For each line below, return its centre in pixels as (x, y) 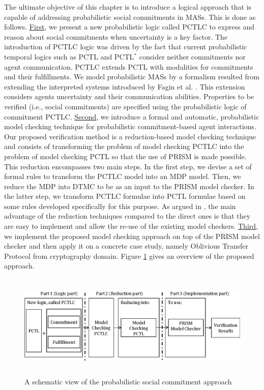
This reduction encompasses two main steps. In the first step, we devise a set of (128, 166)
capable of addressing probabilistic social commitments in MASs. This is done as (130, 17)
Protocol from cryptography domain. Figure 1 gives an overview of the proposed (129, 256)
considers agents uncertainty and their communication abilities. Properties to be (129, 96)
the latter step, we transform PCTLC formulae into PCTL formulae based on (125, 196)
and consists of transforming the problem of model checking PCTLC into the (124, 146)
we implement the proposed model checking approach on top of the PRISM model (132, 236)
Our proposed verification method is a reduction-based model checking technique (130, 136)
